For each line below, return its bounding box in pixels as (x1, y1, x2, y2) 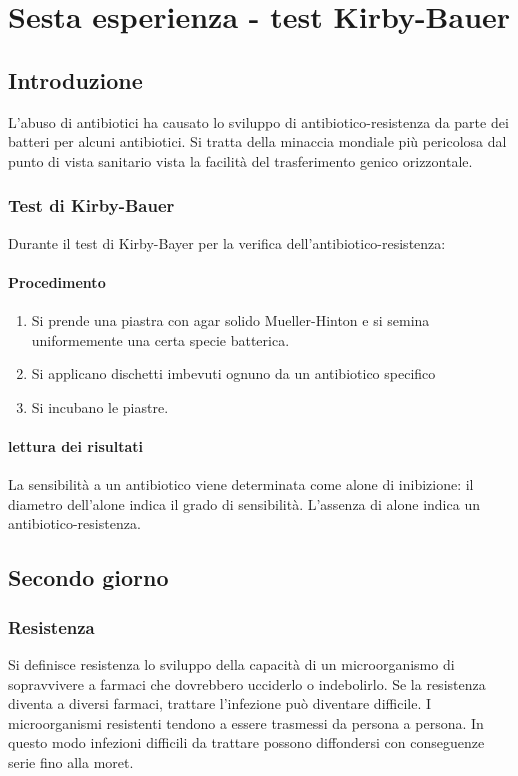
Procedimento (8, 271, 106, 292)
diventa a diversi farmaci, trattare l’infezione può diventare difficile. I (8, 693, 432, 714)
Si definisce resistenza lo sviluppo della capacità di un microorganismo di (8, 653, 455, 674)
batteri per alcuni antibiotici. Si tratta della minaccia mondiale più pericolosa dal (8, 131, 507, 152)
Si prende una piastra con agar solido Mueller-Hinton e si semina (31, 309, 430, 330)
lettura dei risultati (8, 435, 143, 456)
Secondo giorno (8, 562, 169, 593)
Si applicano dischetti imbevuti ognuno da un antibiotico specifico (31, 363, 436, 384)
